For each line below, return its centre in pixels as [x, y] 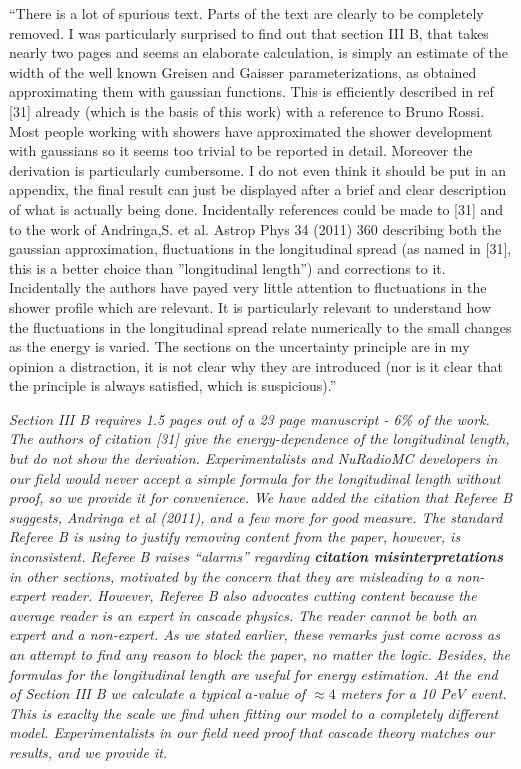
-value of [279, 693]
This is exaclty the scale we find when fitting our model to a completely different [254, 712]
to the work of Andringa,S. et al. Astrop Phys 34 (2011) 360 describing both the [255, 228]
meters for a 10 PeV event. [423, 693]
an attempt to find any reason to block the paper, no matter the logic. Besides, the [259, 654]
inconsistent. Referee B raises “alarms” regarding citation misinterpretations [256, 556]
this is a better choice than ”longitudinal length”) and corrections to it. [227, 267]
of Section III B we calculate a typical [125, 693]
